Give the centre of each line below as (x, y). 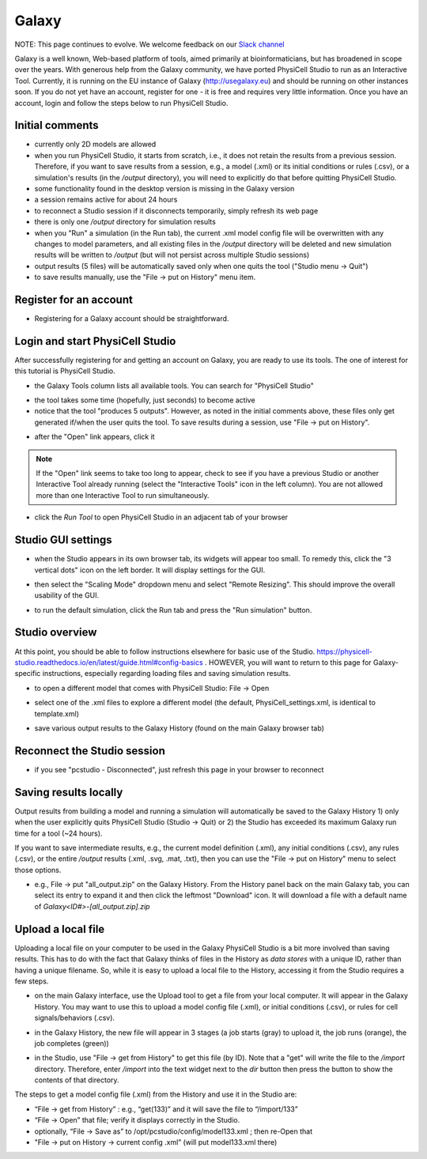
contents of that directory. (77, 1080)
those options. (38, 870)
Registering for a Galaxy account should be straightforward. (132, 319)
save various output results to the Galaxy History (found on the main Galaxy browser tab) (179, 728)
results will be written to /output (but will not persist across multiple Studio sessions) (172, 255)
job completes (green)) (72, 1043)
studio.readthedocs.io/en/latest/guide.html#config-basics (109, 662)
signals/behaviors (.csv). (74, 1018)
